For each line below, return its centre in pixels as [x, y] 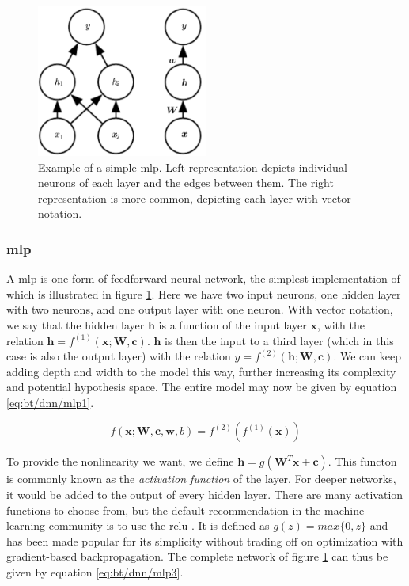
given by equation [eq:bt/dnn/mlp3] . [95, 572]
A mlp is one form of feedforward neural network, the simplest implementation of [203, 278]
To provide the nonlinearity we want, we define [120, 461]
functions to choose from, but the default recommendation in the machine [186, 510]
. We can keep [367, 356]
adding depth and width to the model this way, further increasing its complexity [201, 371]
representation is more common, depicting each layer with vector [195, 198]
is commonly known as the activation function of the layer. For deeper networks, [201, 479]
